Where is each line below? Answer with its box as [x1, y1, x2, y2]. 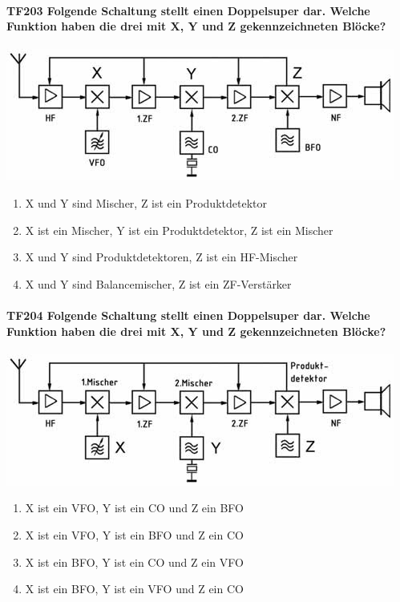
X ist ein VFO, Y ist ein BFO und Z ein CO [25, 526, 244, 543]
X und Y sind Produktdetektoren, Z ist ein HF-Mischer [25, 248, 298, 265]
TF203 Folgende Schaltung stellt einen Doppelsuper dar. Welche [6, 2, 370, 18]
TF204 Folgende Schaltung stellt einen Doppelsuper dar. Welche [6, 306, 370, 323]
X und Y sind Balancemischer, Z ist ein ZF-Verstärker [25, 275, 292, 292]
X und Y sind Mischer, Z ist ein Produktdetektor [25, 194, 267, 211]
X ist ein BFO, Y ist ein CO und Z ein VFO [25, 553, 244, 570]
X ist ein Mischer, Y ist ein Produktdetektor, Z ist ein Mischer [25, 221, 333, 238]
